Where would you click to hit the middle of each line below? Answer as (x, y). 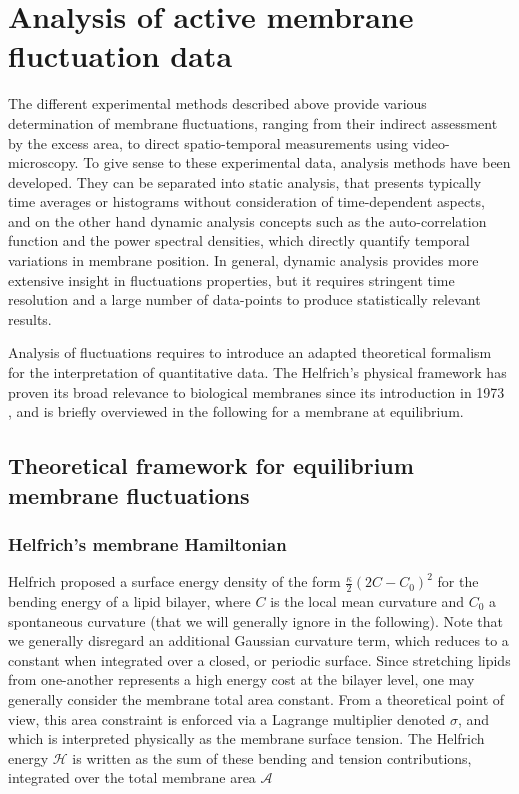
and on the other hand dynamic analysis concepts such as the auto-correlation (247, 220)
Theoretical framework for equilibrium (211, 465)
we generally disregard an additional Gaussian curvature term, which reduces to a (258, 640)
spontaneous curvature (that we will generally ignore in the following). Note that (255, 620)
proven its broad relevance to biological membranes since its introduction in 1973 (256, 391)
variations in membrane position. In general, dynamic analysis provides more (243, 260)
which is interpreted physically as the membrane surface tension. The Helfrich (246, 738)
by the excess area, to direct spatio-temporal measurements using (208, 142)
